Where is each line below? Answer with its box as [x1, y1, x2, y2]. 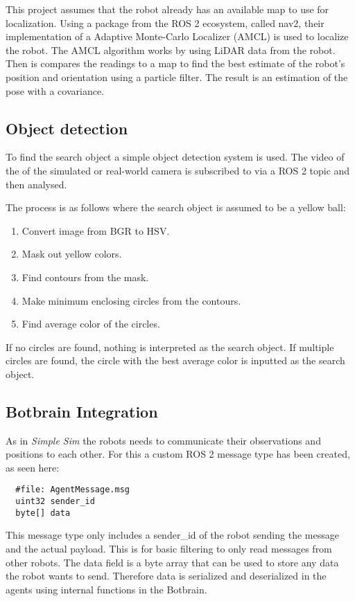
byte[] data [15, 508, 71, 518]
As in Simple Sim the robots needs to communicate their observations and [6, 433, 321, 447]
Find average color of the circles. [21, 316, 160, 331]
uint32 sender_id [15, 496, 95, 507]
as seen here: [6, 460, 60, 474]
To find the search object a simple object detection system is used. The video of [6, 150, 345, 164]
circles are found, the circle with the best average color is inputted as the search [6, 353, 345, 368]
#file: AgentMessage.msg [15, 485, 130, 495]
